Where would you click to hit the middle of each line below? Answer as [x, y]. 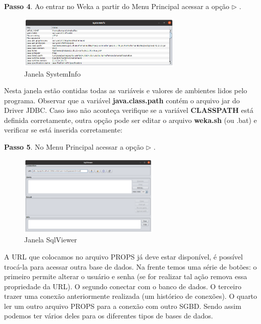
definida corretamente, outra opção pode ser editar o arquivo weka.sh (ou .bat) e [130, 120]
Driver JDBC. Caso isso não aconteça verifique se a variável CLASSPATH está [129, 110]
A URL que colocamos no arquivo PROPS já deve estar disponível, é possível [123, 256]
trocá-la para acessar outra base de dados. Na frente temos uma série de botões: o [130, 266]
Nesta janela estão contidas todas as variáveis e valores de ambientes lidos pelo [126, 90]
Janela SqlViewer [51, 240]
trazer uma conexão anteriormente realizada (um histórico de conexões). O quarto [131, 296]
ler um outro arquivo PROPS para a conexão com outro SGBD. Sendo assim [123, 306]
